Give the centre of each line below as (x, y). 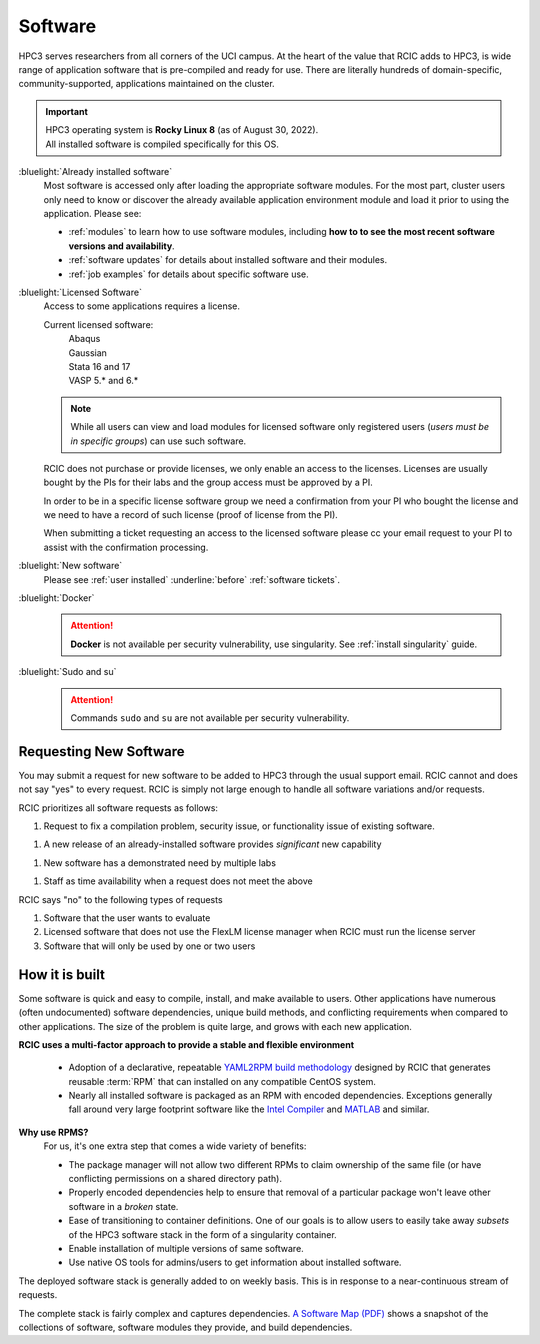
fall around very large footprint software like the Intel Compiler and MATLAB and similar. (249, 1109)
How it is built (61, 974)
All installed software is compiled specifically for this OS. (162, 144)
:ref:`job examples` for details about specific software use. (188, 274)
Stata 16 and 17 (99, 366)
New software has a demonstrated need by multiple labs (160, 862)
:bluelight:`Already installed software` (95, 171)
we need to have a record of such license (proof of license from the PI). (191, 515)
